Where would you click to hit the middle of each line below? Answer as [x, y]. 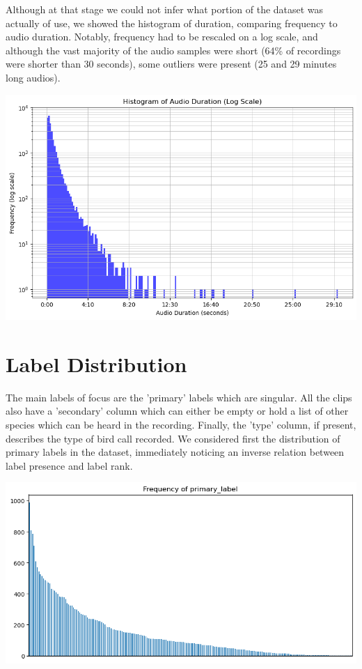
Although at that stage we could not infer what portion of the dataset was [165, 9]
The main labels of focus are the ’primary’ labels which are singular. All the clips [179, 397]
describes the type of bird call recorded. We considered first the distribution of [173, 438]
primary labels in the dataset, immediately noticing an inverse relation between [175, 452]
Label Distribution [96, 363]
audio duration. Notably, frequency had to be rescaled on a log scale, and [162, 37]
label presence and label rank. [69, 465]
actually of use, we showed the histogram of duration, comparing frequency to [172, 23]
